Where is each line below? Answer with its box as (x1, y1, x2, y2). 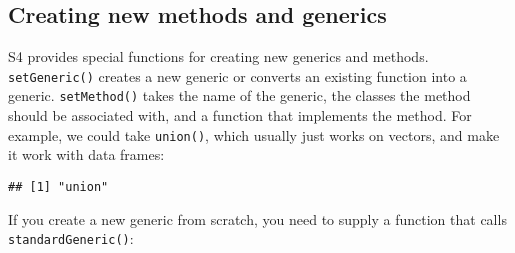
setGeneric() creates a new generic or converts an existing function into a (8, 65, 467, 86)
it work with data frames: (8, 144, 165, 165)
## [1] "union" (8, 179, 109, 194)
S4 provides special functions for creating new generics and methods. (8, 46, 429, 67)
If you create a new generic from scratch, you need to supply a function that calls (8, 208, 507, 229)
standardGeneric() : (8, 228, 134, 249)
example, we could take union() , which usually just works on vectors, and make (8, 124, 500, 145)
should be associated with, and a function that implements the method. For (8, 105, 472, 126)
